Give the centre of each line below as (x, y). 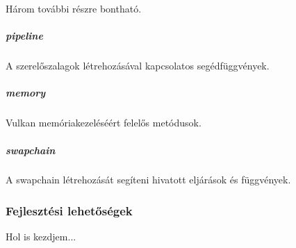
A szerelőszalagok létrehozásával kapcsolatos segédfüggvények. (138, 66)
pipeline (24, 36)
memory (26, 93)
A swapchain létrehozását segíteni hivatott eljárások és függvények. (148, 180)
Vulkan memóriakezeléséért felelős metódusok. (104, 123)
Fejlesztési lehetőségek (69, 210)
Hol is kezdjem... (41, 237)
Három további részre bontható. (74, 8)
